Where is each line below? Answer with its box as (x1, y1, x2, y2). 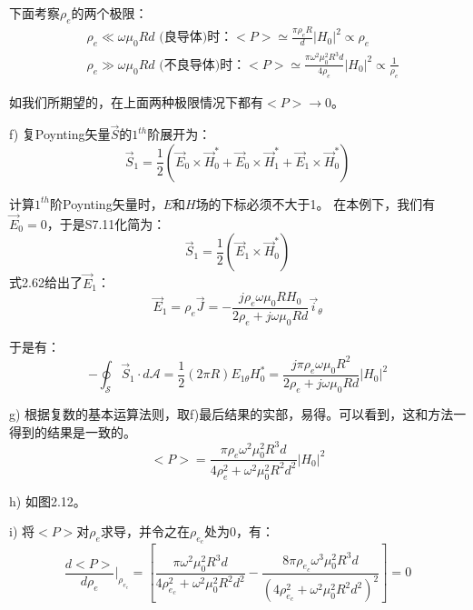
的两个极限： (71, 4, 148, 22)
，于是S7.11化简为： (46, 214, 166, 233)
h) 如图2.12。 (9, 491, 86, 510)
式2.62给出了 (9, 273, 83, 292)
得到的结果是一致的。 (9, 422, 136, 441)
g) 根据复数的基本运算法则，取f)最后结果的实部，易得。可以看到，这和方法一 (9, 404, 467, 423)
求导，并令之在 (100, 522, 190, 541)
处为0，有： (204, 522, 275, 541)
